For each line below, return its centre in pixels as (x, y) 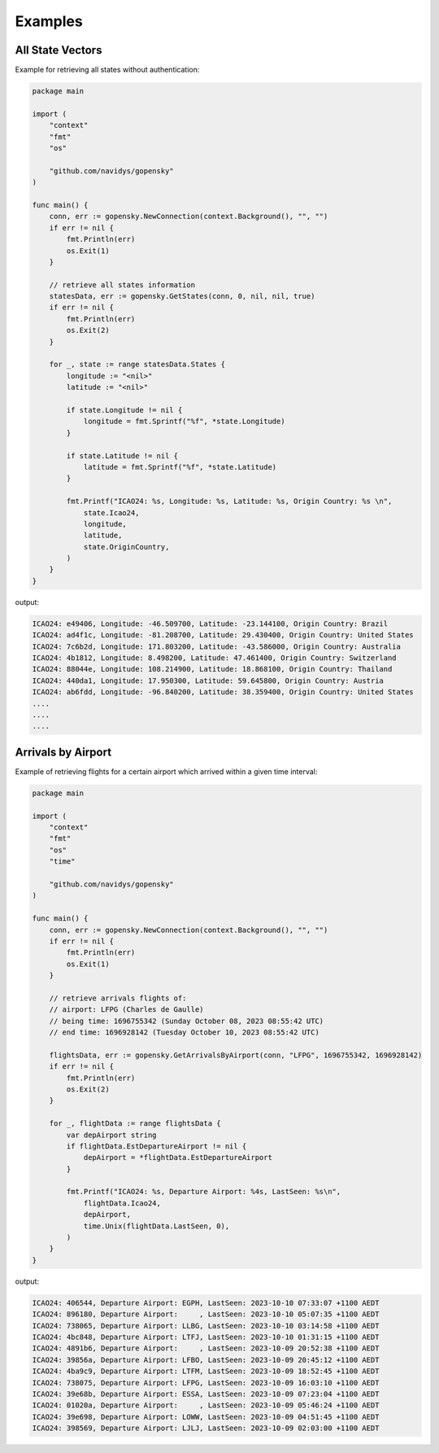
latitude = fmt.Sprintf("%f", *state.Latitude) (180, 467)
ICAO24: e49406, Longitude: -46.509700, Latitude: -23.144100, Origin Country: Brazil (210, 624)
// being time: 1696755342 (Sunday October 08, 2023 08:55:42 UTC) (187, 1021)
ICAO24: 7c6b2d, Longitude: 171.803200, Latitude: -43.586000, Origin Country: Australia (217, 646)
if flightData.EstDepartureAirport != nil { (156, 1146)
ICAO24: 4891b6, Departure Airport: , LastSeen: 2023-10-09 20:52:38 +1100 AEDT (206, 1348)
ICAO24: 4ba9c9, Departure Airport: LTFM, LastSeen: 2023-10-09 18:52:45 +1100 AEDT (206, 1371)
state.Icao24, (111, 512)
